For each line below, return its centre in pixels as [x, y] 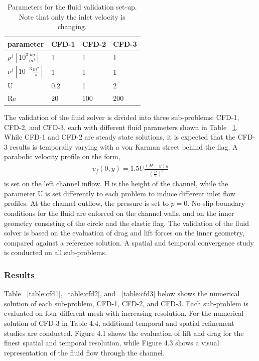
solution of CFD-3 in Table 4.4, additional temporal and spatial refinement [119, 323]
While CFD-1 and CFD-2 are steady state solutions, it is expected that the [120, 137]
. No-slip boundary [216, 203]
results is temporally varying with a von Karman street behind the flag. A [124, 146]
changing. [72, 26]
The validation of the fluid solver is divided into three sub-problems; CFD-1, [122, 117]
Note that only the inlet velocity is [72, 16]
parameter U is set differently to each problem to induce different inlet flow [120, 193]
